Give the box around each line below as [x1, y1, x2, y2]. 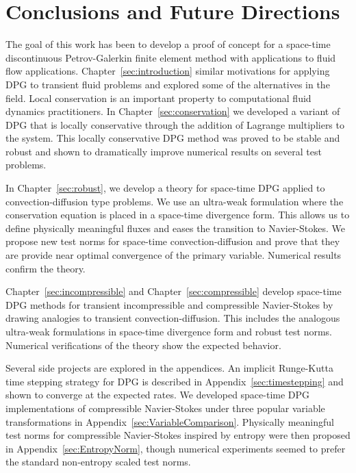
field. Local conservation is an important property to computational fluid [5, 90, 311, 105]
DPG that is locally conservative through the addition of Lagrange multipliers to [5, 117, 344, 131]
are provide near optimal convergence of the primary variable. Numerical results [5, 248, 342, 262]
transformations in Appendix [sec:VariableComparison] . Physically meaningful [5, 414, 334, 429]
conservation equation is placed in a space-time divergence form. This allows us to [5, 207, 350, 222]
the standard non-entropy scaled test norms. [5, 455, 191, 469]
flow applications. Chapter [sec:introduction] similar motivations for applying [5, 64, 330, 78]
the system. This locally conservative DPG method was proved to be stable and [5, 131, 340, 145]
